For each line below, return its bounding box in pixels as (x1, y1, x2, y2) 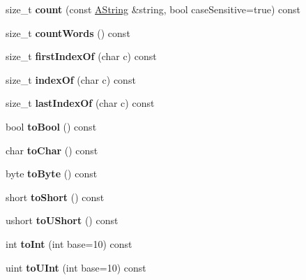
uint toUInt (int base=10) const (6, 260, 146, 274)
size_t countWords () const (6, 25, 130, 40)
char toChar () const (6, 142, 98, 157)
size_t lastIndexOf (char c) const (6, 96, 155, 110)
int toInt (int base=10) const (6, 236, 132, 251)
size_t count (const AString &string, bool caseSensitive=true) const (6, 2, 300, 16)
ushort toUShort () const (6, 213, 118, 228)
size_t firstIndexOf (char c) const (6, 49, 157, 64)
